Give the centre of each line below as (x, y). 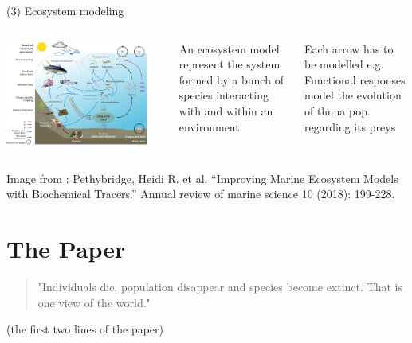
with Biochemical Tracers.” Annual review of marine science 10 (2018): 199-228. (201, 194)
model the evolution (353, 95)
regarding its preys (350, 126)
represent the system (230, 64)
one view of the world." (94, 302)
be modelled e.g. (344, 64)
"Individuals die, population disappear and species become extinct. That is (220, 287)
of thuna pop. (337, 110)
